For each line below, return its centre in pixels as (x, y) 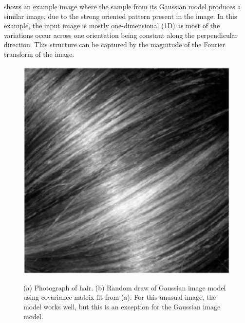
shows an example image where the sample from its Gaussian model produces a (122, 6)
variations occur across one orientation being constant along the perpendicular (121, 35)
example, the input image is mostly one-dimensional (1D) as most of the (112, 25)
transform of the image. (39, 54)
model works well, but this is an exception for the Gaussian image (122, 306)
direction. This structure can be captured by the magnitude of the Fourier (115, 44)
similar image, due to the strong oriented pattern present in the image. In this (121, 16)
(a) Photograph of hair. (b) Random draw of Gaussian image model (125, 287)
